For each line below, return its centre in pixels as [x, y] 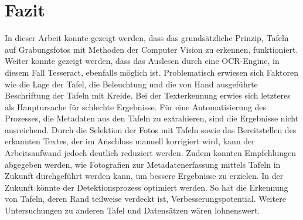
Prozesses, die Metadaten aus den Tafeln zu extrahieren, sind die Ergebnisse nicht [152, 118]
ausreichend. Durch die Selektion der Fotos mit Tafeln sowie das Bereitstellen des [151, 129]
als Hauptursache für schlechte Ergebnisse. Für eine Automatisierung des [136, 106]
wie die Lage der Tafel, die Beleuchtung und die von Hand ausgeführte [131, 84]
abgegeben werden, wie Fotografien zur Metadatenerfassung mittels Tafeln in [143, 164]
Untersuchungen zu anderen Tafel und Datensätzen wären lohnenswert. [132, 210]
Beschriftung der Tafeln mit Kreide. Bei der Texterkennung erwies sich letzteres [148, 95]
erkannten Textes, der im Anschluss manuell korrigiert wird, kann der [130, 141]
